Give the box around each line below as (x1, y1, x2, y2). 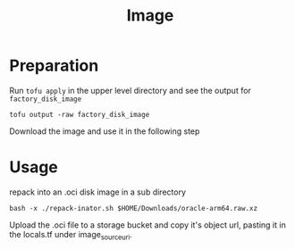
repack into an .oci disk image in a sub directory (9, 187, 186, 197)
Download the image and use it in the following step (9, 126, 200, 137)
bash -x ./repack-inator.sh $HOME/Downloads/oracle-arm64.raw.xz (9, 203, 257, 212)
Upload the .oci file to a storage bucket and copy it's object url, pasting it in (9, 220, 286, 230)
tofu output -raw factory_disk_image (9, 110, 150, 119)
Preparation (9, 55, 99, 76)
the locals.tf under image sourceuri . (9, 228, 132, 242)
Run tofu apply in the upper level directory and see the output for (9, 85, 252, 95)
